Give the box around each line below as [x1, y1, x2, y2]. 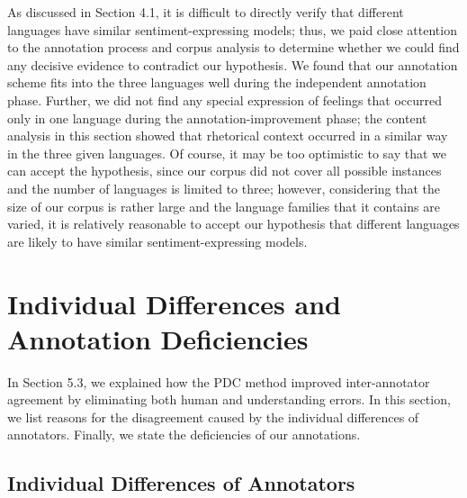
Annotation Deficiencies [7, 320, 309, 357]
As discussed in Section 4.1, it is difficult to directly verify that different [7, 3, 404, 21]
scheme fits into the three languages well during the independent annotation [7, 73, 427, 92]
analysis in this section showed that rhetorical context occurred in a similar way [7, 126, 448, 145]
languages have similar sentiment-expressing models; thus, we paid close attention [7, 20, 457, 39]
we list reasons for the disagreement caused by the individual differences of [7, 407, 419, 426]
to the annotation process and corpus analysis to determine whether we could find [7, 38, 460, 57]
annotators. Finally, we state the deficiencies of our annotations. [7, 425, 361, 444]
